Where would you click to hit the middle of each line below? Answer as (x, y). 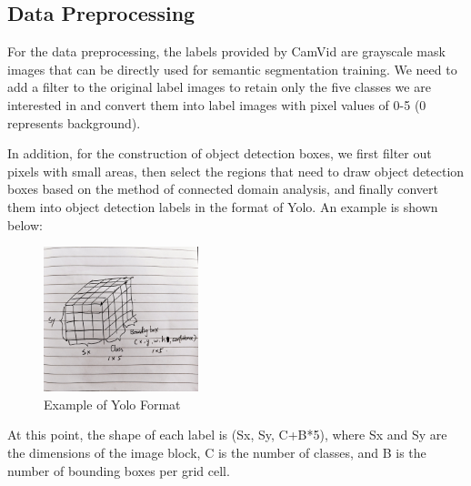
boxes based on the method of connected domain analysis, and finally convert (223, 189)
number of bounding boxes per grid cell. (119, 470)
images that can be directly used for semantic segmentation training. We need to (232, 69)
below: (25, 224)
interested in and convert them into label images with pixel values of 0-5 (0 (217, 104)
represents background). (74, 122)
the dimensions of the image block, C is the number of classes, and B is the (217, 452)
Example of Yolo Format (112, 404)
